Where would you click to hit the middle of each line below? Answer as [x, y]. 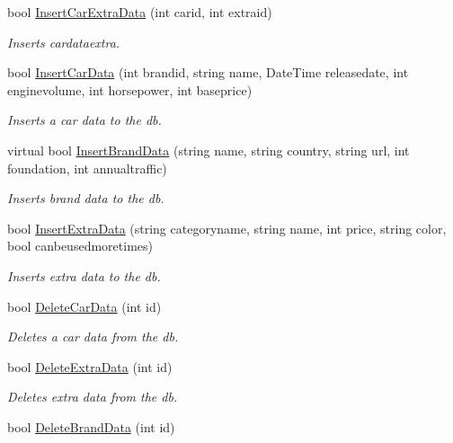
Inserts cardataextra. [64, 42]
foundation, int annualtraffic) [87, 168]
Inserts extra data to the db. [84, 275]
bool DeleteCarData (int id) [84, 306]
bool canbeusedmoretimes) [80, 246]
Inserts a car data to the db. [84, 120]
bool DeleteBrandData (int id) [91, 426]
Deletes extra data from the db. [93, 397]
